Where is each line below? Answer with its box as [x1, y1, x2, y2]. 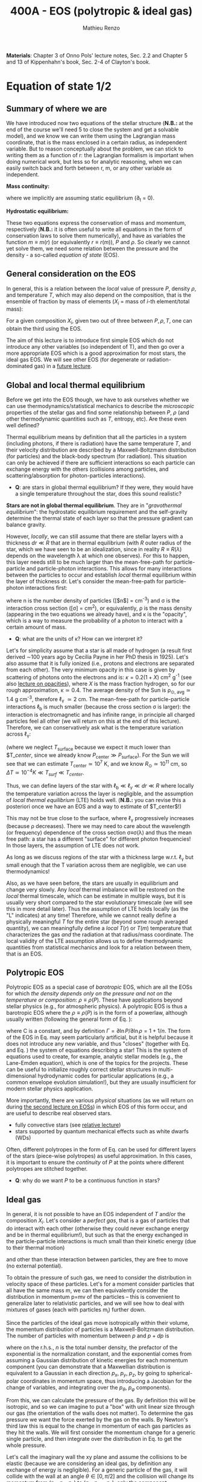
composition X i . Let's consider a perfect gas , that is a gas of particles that [6, 1217, 190, 1226]
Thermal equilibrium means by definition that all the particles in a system [6, 433, 187, 441]
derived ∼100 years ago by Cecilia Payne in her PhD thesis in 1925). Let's [6, 653, 189, 661]
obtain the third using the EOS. [6, 325, 83, 332]
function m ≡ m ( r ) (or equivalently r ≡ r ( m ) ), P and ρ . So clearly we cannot [6, 238, 190, 245]
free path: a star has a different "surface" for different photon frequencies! [6, 835, 191, 843]
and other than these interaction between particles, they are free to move [6, 1256, 188, 1263]
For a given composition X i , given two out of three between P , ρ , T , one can [6, 317, 193, 326]
